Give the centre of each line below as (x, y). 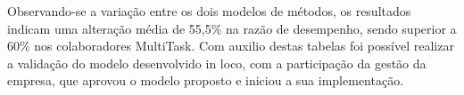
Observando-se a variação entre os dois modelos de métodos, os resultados (209, 11)
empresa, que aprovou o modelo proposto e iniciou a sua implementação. (206, 80)
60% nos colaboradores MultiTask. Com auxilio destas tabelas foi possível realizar (231, 46)
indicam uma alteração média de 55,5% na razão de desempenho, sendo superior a (232, 28)
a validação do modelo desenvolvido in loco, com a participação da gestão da (217, 63)
